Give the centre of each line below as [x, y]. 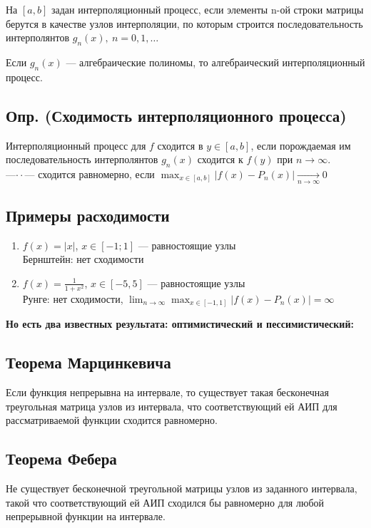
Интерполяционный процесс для [76, 145]
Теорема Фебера [61, 459]
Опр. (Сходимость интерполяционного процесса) [176, 115]
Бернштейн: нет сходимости [83, 259]
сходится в [180, 145]
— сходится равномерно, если [90, 174]
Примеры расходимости [88, 215]
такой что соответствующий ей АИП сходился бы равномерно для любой [165, 502]
